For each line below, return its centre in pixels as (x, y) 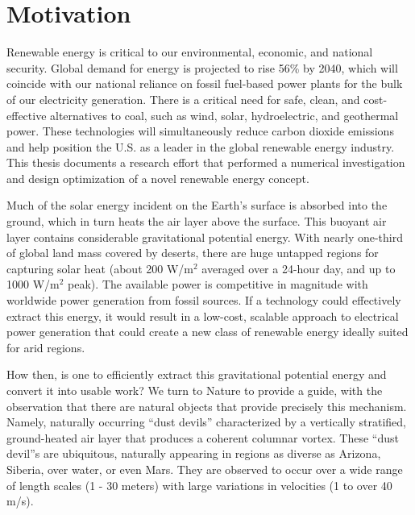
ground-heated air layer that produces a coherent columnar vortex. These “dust (203, 437)
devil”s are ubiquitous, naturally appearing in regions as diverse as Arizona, (194, 453)
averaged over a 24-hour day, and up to (299, 268)
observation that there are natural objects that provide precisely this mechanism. (207, 406)
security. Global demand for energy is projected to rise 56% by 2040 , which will (202, 67)
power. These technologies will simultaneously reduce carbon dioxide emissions (200, 131)
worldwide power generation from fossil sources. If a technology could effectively (204, 300)
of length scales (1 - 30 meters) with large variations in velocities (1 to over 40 (199, 485)
